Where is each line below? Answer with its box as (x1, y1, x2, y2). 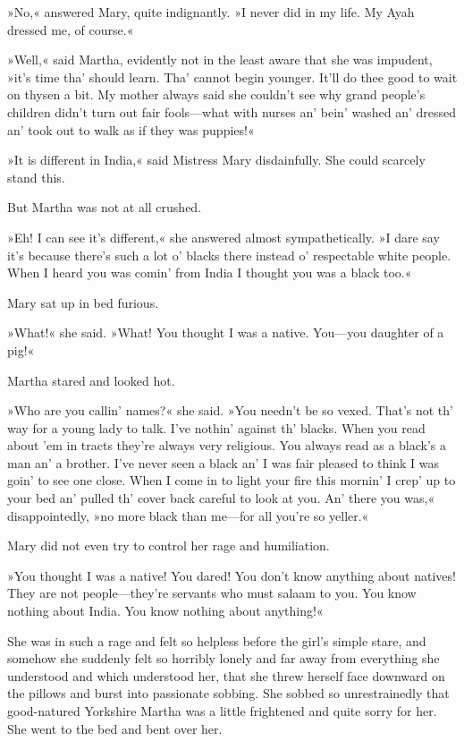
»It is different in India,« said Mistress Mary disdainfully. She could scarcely (7, 150, 426, 169)
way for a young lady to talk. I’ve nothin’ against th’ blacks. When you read (7, 418, 426, 437)
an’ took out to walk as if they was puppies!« (7, 120, 255, 139)
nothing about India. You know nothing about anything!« (7, 601, 324, 620)
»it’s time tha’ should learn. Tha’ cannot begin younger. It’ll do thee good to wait (7, 67, 458, 86)
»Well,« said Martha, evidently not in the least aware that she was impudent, (7, 50, 433, 69)
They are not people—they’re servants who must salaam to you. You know (7, 583, 417, 602)
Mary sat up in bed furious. (7, 293, 159, 311)
